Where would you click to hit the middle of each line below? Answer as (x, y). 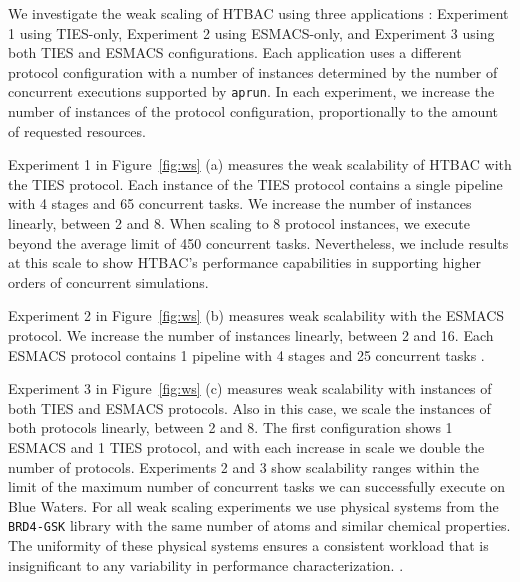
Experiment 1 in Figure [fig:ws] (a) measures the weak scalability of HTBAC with (260, 164)
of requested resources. (77, 130)
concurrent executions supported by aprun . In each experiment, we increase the (251, 91)
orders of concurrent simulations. (108, 281)
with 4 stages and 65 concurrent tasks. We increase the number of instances (240, 203)
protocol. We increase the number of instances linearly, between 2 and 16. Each (251, 334)
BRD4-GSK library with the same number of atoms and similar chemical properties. (259, 525)
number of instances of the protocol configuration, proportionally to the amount (253, 111)
